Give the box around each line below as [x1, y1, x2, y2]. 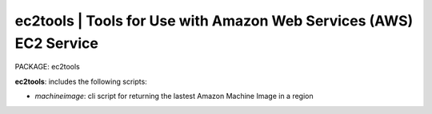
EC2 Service [14, 34, 99, 52]
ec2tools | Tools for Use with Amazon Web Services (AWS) [14, 12, 414, 29]
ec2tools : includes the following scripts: [14, 77, 147, 86]
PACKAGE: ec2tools [14, 62, 80, 72]
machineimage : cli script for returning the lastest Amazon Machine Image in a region [34, 92, 314, 101]
